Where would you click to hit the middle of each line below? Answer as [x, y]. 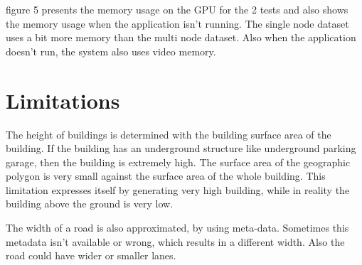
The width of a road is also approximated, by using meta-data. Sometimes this [177, 228]
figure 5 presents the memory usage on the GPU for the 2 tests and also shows [177, 9]
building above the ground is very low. [90, 204]
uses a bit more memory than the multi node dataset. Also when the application [181, 37]
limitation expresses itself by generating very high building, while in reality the [178, 189]
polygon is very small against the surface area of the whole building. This [166, 176]
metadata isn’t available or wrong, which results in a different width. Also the [175, 241]
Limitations [63, 100]
